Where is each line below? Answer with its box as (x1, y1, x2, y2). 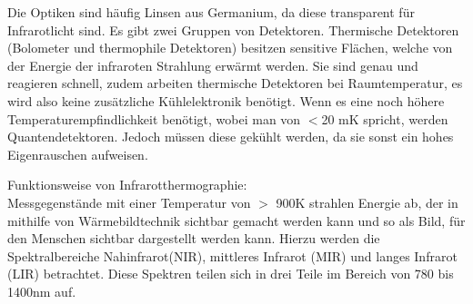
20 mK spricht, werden (321, 109, 448, 128)
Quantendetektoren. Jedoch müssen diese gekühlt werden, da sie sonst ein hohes (7, 127, 454, 146)
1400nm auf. (7, 281, 76, 300)
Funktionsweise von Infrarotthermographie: (7, 175, 247, 194)
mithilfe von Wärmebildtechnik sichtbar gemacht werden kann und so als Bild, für (7, 211, 466, 230)
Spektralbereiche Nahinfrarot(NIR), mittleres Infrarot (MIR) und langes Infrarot (7, 246, 458, 265)
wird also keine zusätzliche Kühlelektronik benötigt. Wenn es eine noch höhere (7, 91, 445, 110)
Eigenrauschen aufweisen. (7, 144, 148, 163)
